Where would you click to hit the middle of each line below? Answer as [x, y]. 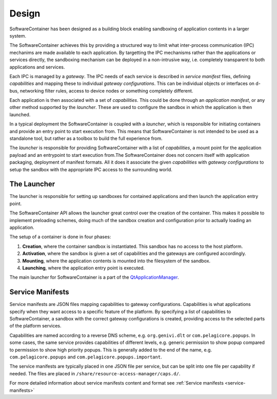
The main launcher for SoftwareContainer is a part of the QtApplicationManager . [94, 277]
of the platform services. [35, 326]
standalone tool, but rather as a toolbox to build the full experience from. [86, 138]
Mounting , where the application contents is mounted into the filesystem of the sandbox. [116, 261]
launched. [20, 114]
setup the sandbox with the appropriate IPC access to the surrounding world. [91, 169]
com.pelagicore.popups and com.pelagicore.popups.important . [86, 357]
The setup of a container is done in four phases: [60, 237]
